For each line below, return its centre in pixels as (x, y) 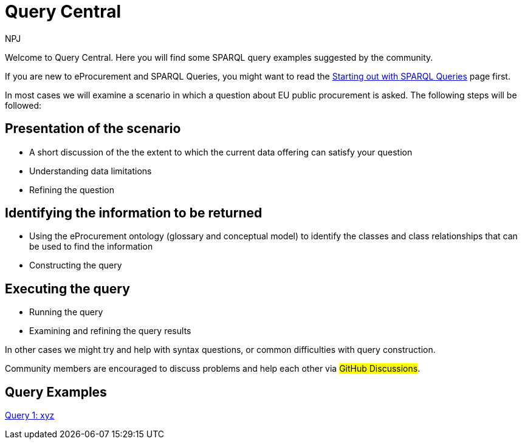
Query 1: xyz (30, 415)
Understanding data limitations (91, 171)
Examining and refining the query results (110, 331)
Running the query (66, 312)
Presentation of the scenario (93, 129)
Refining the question (72, 190)
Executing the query (67, 289)
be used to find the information (91, 247)
